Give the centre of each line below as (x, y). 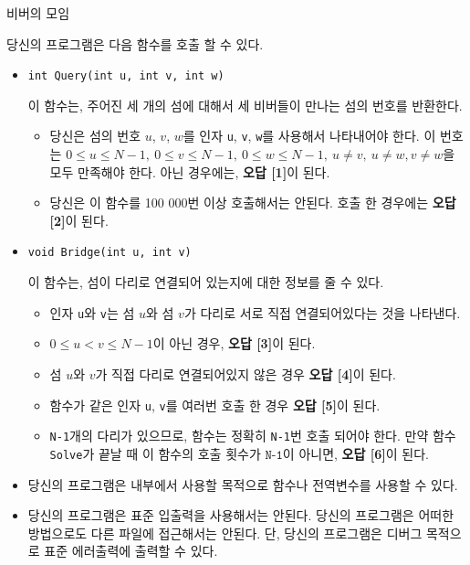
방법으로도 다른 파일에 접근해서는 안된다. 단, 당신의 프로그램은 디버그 (225, 533)
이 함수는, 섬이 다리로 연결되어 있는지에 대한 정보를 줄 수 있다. (206, 282)
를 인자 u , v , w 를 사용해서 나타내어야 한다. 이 (309, 136)
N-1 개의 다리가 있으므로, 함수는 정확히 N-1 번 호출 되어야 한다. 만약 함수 (253, 436)
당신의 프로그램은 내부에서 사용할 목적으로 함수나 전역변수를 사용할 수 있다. (243, 484)
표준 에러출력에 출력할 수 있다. (131, 551)
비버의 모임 (38, 13)
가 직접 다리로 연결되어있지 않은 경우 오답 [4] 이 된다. (245, 373)
